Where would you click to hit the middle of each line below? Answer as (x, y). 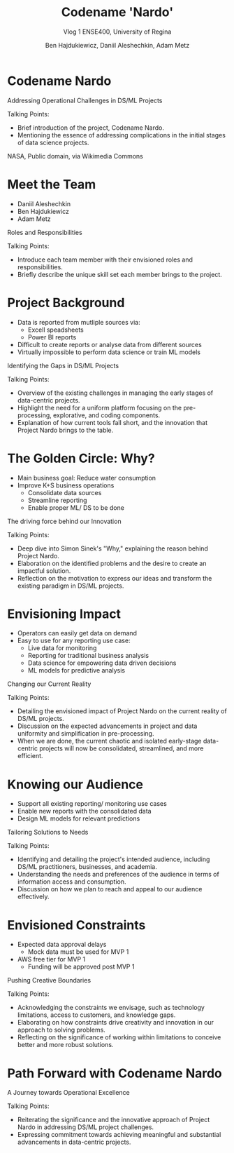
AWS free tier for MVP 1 (51, 959)
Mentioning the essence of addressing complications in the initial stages (121, 135)
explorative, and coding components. (107, 415)
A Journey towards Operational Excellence (69, 1093)
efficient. (30, 756)
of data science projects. (53, 142)
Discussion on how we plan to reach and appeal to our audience (110, 889)
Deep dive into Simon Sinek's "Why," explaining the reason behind (112, 548)
